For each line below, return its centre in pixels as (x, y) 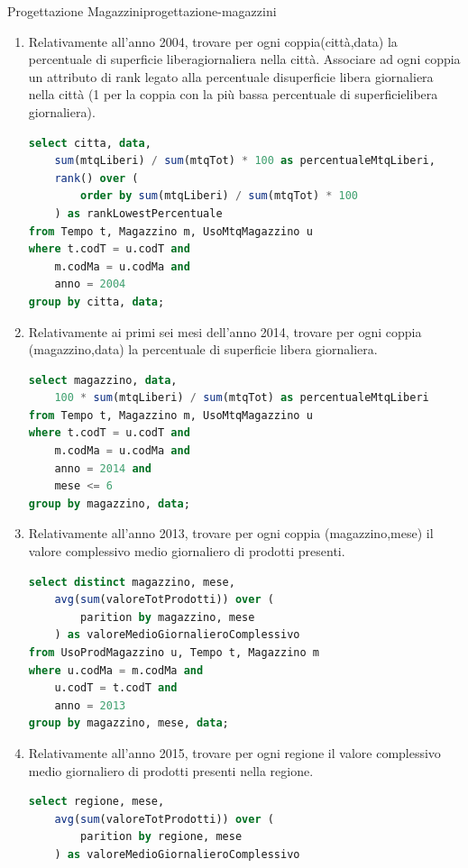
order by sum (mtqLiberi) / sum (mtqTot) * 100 (220, 196)
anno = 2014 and (103, 468)
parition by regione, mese (161, 837)
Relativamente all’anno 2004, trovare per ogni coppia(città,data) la (213, 41)
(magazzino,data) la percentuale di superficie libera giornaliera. (203, 349)
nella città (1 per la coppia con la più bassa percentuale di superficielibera (233, 94)
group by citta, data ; (96, 302)
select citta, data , (90, 143)
